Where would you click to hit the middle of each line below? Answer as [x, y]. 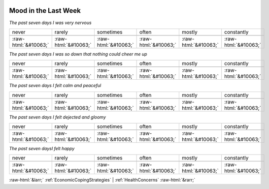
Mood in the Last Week [45, 11]
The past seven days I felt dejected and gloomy [57, 117]
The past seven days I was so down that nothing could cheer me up [78, 54]
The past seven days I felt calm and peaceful [55, 86]
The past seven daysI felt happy [42, 149]
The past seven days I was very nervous [50, 23]
